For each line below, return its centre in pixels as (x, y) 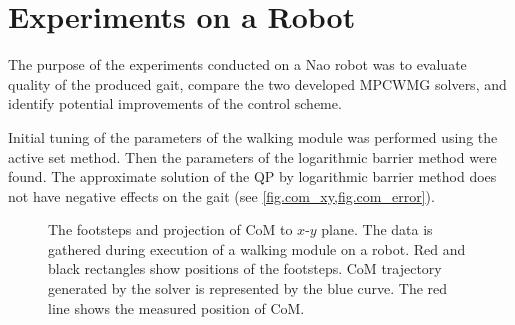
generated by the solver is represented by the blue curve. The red (248, 288)
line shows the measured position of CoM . (176, 307)
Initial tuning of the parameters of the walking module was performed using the (253, 136)
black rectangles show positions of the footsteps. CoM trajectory (245, 268)
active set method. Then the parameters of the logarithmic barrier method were (252, 156)
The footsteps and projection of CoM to (170, 229)
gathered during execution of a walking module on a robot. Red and (257, 248)
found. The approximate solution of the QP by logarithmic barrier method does (252, 176)
